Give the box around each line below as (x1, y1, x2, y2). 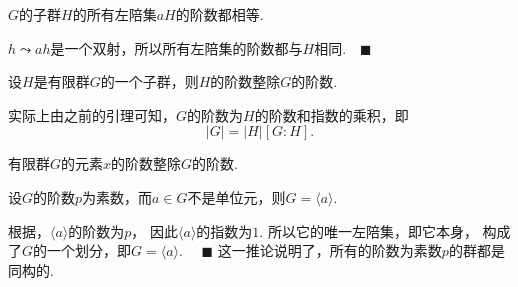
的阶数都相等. (175, 4, 264, 24)
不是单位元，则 (187, 186, 286, 207)
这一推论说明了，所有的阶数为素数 (217, 240, 442, 261)
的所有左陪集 (72, 4, 157, 24)
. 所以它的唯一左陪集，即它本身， (259, 220, 478, 241)
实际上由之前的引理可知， (8, 104, 176, 125)
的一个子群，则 (100, 71, 199, 92)
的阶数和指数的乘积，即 (254, 104, 409, 125)
